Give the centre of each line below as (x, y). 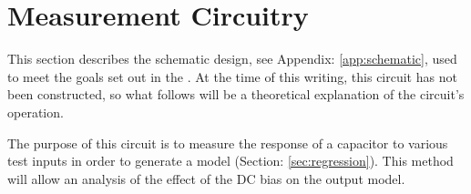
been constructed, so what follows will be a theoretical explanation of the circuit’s (236, 94)
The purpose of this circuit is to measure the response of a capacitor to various (228, 143)
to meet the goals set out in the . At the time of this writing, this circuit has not (232, 76)
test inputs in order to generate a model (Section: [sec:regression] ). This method (230, 161)
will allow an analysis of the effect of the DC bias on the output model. (206, 178)
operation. (36, 112)
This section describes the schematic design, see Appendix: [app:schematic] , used (232, 59)
